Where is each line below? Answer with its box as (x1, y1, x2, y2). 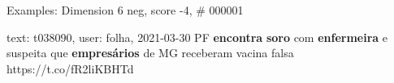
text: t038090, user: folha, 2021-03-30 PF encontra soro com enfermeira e (6, 28, 388, 45)
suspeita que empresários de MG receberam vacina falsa (6, 44, 294, 61)
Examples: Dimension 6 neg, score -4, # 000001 (6, 2, 244, 18)
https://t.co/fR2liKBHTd (6, 60, 134, 77)
